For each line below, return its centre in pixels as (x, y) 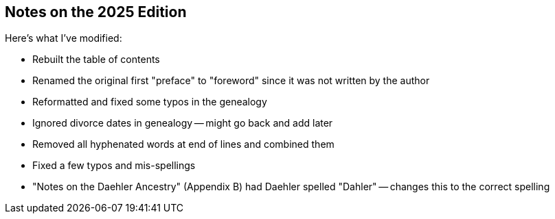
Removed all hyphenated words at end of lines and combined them (183, 144)
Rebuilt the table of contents (96, 60)
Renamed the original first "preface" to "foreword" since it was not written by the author (231, 81)
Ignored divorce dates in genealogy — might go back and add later (183, 123)
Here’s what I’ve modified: (64, 38)
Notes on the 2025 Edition (96, 12)
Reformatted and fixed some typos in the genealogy (150, 102)
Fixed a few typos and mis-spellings (114, 166)
